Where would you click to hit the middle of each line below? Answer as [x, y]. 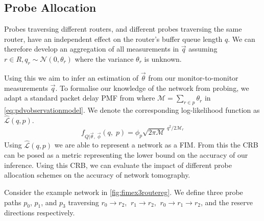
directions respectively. [40, 213]
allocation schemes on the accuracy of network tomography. [97, 175]
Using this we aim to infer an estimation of [71, 78]
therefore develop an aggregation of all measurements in [92, 49]
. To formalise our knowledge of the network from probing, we [152, 88]
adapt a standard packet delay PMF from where [80, 98]
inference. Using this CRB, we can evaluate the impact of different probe [118, 165]
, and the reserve [226, 202]
